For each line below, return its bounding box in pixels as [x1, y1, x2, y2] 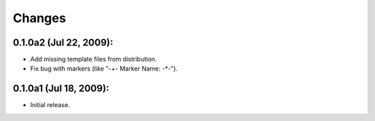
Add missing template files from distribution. [30, 55, 158, 64]
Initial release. [30, 101, 70, 109]
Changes [12, 10, 66, 26]
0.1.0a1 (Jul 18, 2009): [12, 83, 110, 95]
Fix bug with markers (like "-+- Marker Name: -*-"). [30, 64, 178, 73]
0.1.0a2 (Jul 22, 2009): [12, 37, 114, 48]
